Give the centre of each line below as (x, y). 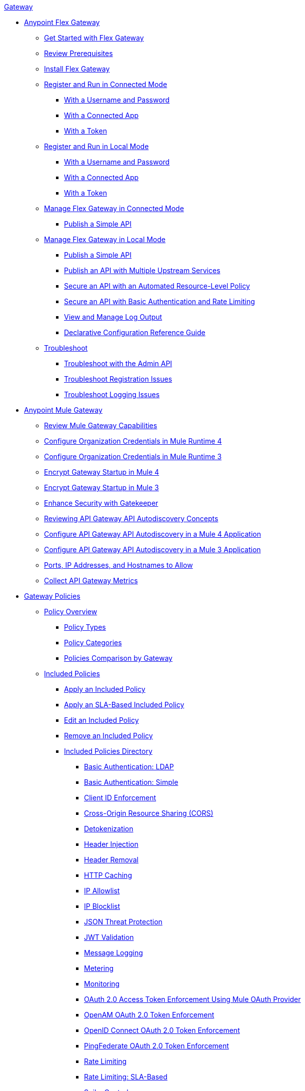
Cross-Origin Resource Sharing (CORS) (149, 813)
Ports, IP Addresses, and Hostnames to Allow (118, 565)
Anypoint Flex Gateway (62, 22)
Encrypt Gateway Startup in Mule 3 (101, 487)
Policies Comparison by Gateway (118, 658)
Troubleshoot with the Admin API (118, 363)
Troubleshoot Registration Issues (118, 379)
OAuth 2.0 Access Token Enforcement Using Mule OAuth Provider (192, 999)
